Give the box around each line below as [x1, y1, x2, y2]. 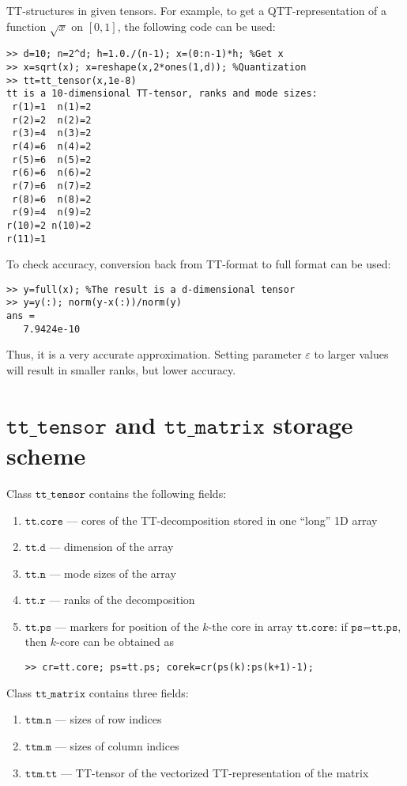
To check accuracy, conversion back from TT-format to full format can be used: [6, 256, 391, 272]
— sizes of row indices [55, 711, 162, 727]
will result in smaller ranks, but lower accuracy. [6, 362, 236, 378]
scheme [6, 439, 86, 471]
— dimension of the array [49, 538, 174, 555]
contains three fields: [89, 684, 189, 701]
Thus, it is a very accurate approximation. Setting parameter [6, 346, 302, 363]
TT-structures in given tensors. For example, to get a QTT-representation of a [6, 2, 387, 18]
